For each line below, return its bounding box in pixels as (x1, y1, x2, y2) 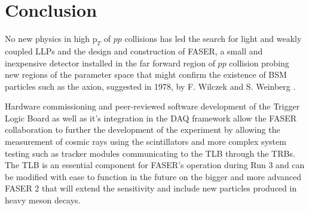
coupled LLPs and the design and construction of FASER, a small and (5, 44, 263, 57)
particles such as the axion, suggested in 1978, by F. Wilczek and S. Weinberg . (5, 80, 296, 92)
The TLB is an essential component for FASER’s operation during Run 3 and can (5, 159, 305, 171)
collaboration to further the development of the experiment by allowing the (5, 123, 280, 136)
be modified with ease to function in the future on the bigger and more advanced (5, 170, 302, 182)
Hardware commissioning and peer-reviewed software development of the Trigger (5, 100, 300, 112)
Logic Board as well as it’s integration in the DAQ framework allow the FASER (5, 111, 297, 124)
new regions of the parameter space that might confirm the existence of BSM (5, 68, 287, 81)
